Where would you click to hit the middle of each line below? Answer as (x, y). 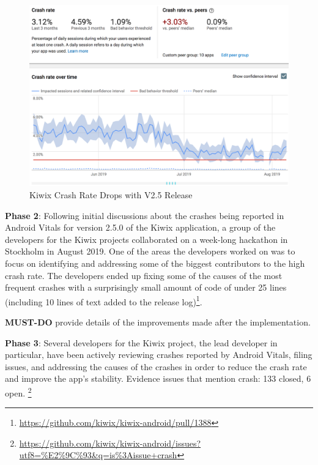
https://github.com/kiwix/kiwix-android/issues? (110, 443)
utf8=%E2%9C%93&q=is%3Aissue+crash (98, 455)
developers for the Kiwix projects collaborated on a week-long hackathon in (146, 239)
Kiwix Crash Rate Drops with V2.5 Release (111, 195)
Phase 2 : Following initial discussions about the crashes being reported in (145, 215)
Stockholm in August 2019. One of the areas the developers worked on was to (150, 251)
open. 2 (18, 392)
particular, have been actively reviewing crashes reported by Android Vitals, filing (159, 355)
